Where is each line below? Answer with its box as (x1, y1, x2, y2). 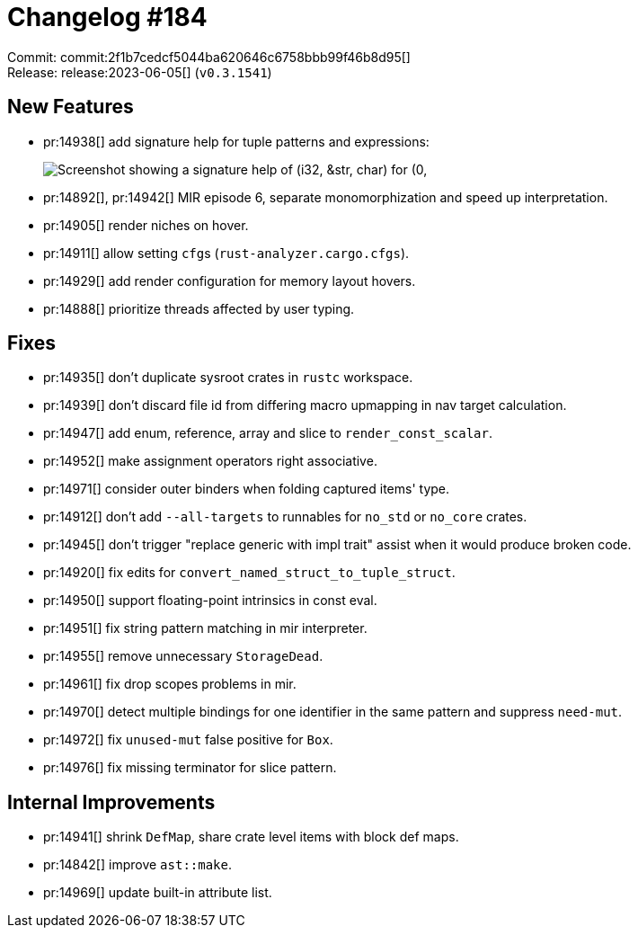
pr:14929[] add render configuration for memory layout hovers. (43, 272, 416, 289)
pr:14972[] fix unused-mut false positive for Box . (43, 732, 333, 748)
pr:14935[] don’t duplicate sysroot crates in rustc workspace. (43, 370, 413, 386)
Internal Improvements (7, 790, 216, 814)
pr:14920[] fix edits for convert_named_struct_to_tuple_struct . (43, 565, 456, 581)
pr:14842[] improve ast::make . (43, 857, 232, 873)
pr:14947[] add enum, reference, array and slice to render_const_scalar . (43, 425, 493, 441)
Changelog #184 (7, 2, 208, 32)
